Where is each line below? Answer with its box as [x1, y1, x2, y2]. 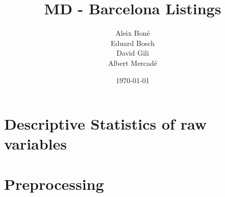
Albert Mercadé [108, 57, 158, 68]
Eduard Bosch [110, 37, 155, 48]
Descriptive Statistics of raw [4, 113, 207, 134]
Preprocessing [4, 173, 104, 194]
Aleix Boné [115, 28, 150, 38]
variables [4, 133, 67, 154]
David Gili [116, 47, 149, 58]
